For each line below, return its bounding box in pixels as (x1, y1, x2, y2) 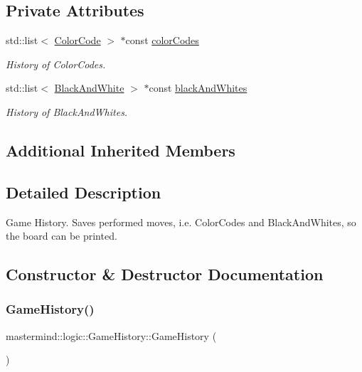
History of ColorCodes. (6, 56, 106, 71)
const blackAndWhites (149, 80, 247, 95)
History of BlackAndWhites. (6, 104, 128, 119)
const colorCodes (125, 33, 199, 48)
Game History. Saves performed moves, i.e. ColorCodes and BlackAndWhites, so (6, 214, 356, 229)
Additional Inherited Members (6, 139, 235, 161)
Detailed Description (6, 181, 161, 203)
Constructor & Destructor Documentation (6, 263, 324, 285)
